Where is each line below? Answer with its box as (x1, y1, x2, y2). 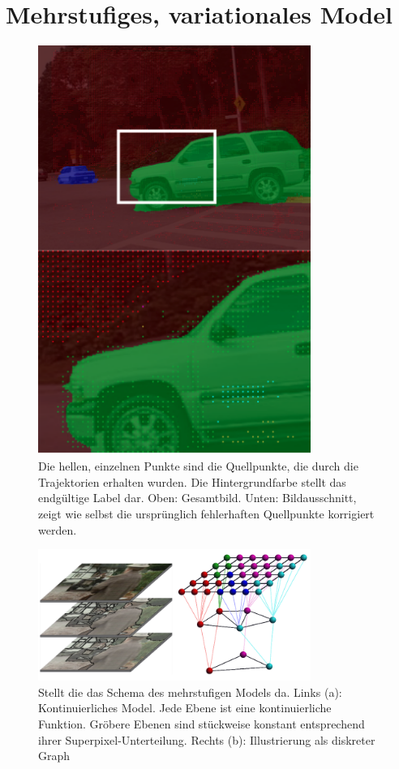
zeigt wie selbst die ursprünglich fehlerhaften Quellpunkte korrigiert (38, 505, 375, 522)
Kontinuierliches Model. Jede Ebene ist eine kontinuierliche (38, 699, 332, 716)
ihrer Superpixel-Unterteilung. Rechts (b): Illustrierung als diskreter (38, 731, 375, 748)
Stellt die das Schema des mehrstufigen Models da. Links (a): (38, 683, 342, 700)
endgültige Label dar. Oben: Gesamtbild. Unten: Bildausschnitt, (38, 489, 357, 506)
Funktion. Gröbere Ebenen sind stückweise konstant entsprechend (38, 715, 365, 732)
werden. (38, 521, 77, 538)
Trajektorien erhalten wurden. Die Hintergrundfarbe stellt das (38, 473, 346, 490)
